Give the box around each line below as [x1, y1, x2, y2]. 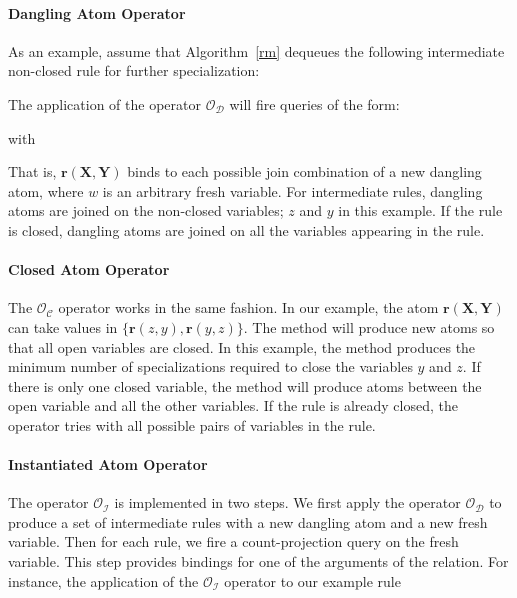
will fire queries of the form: [229, 93, 400, 114]
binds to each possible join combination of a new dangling [127, 161, 482, 182]
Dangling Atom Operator [8, 2, 186, 23]
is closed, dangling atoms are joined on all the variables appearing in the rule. [8, 219, 485, 240]
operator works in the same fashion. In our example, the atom [58, 297, 439, 318]
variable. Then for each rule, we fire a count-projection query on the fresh [8, 531, 459, 552]
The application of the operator [8, 93, 201, 114]
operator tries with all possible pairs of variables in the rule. [8, 414, 376, 435]
